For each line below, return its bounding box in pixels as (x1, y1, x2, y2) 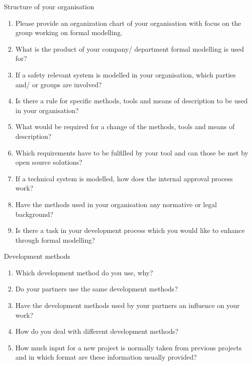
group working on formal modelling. (15, 27, 123, 38)
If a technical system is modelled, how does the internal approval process (15, 173, 233, 183)
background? (15, 209, 54, 219)
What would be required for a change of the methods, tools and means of (15, 121, 234, 132)
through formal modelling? (15, 234, 95, 245)
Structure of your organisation (4, 1, 94, 11)
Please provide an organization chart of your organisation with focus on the (15, 18, 241, 28)
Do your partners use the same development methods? (15, 284, 178, 294)
